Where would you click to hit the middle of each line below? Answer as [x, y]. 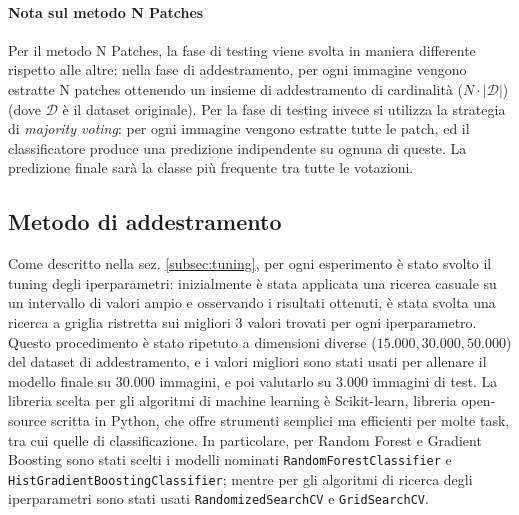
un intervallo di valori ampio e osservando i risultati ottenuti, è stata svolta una [252, 302]
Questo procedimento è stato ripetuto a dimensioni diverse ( [192, 341]
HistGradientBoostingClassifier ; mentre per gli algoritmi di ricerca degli [240, 478]
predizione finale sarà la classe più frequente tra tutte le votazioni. [211, 167]
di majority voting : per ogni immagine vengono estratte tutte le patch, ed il [239, 128]
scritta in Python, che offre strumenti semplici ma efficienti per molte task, [280, 419]
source [27, 419]
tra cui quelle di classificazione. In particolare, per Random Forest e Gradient [245, 439]
